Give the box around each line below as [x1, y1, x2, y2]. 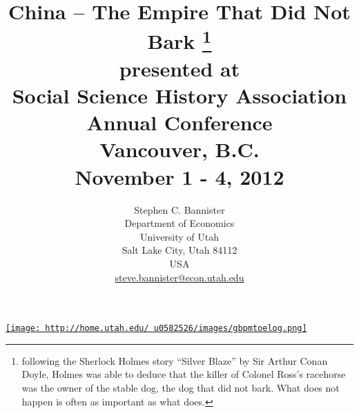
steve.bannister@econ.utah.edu [115, 270, 244, 284]
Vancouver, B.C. [99, 135, 260, 163]
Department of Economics [124, 216, 235, 230]
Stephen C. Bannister [134, 202, 225, 216]
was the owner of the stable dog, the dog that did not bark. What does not [21, 380, 340, 394]
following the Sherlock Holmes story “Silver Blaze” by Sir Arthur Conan [21, 353, 328, 367]
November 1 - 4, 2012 [75, 162, 284, 190]
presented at [119, 54, 240, 82]
